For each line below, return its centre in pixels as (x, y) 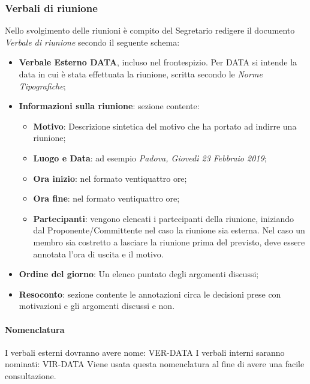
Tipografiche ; (42, 85)
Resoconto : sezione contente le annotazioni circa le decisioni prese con (150, 294)
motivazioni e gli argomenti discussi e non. (97, 306)
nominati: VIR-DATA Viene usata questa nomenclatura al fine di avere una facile (155, 364)
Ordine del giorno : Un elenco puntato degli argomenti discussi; (139, 274)
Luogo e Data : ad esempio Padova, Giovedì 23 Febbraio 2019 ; (150, 157)
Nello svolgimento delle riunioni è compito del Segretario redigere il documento (150, 30)
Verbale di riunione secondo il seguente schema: (92, 42)
